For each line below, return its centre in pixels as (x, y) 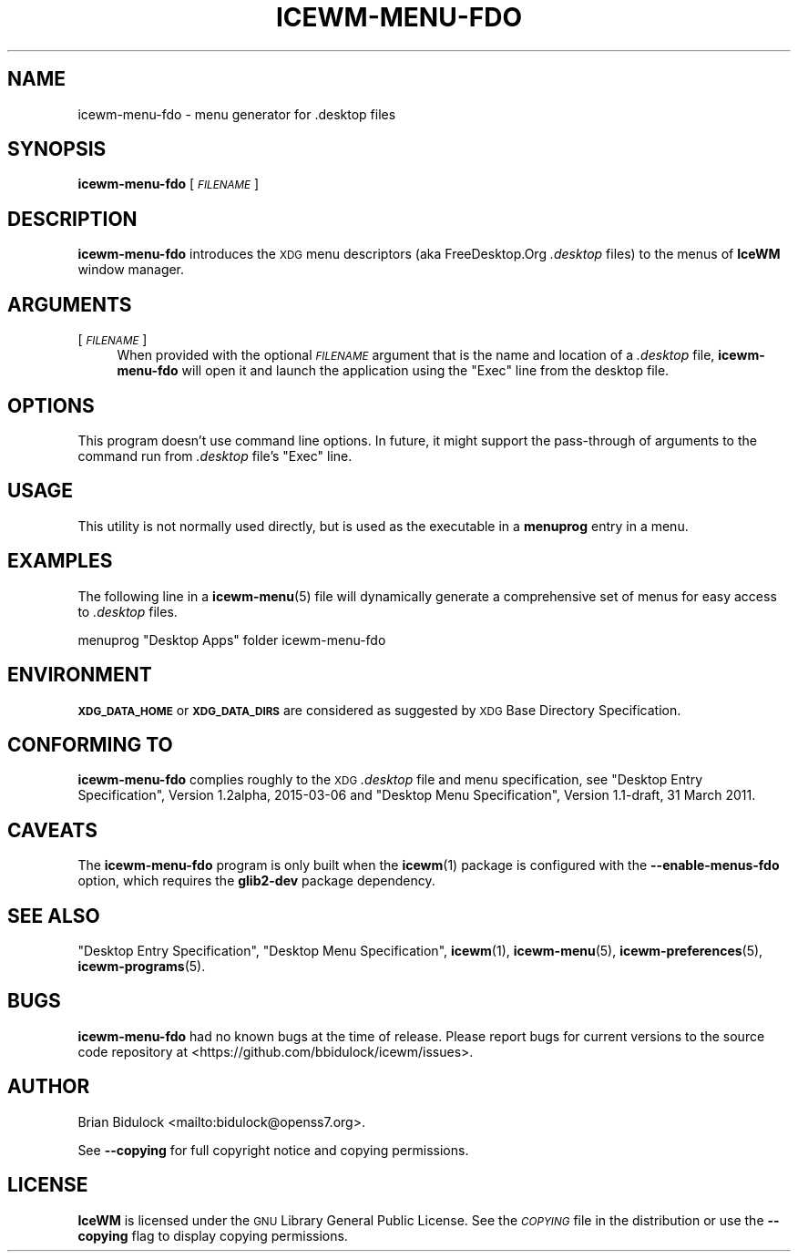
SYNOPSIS (57, 149)
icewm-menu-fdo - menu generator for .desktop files (237, 114)
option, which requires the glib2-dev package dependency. (256, 881)
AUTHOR (49, 1087)
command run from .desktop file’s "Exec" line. (215, 455)
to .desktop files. (128, 611)
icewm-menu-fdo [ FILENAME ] (169, 184)
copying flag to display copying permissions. (213, 1235)
